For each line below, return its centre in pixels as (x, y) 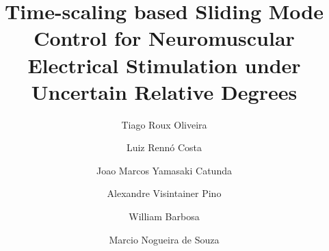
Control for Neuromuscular (164, 38)
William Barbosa (164, 216)
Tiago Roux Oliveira (164, 124)
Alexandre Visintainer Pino (164, 193)
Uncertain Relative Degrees (164, 91)
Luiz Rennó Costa (164, 147)
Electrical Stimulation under (164, 65)
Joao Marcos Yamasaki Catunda (164, 170)
